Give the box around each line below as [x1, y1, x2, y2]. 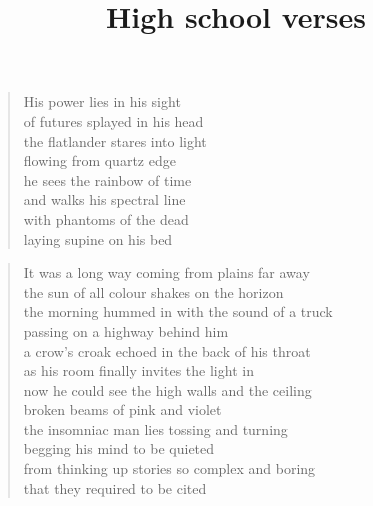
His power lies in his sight [23, 91, 181, 112]
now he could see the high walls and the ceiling [23, 379, 312, 400]
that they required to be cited [23, 477, 207, 498]
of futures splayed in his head [23, 110, 204, 131]
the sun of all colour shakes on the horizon [23, 281, 284, 302]
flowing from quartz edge [23, 150, 176, 171]
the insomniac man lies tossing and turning [23, 418, 288, 439]
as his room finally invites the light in [23, 360, 254, 381]
